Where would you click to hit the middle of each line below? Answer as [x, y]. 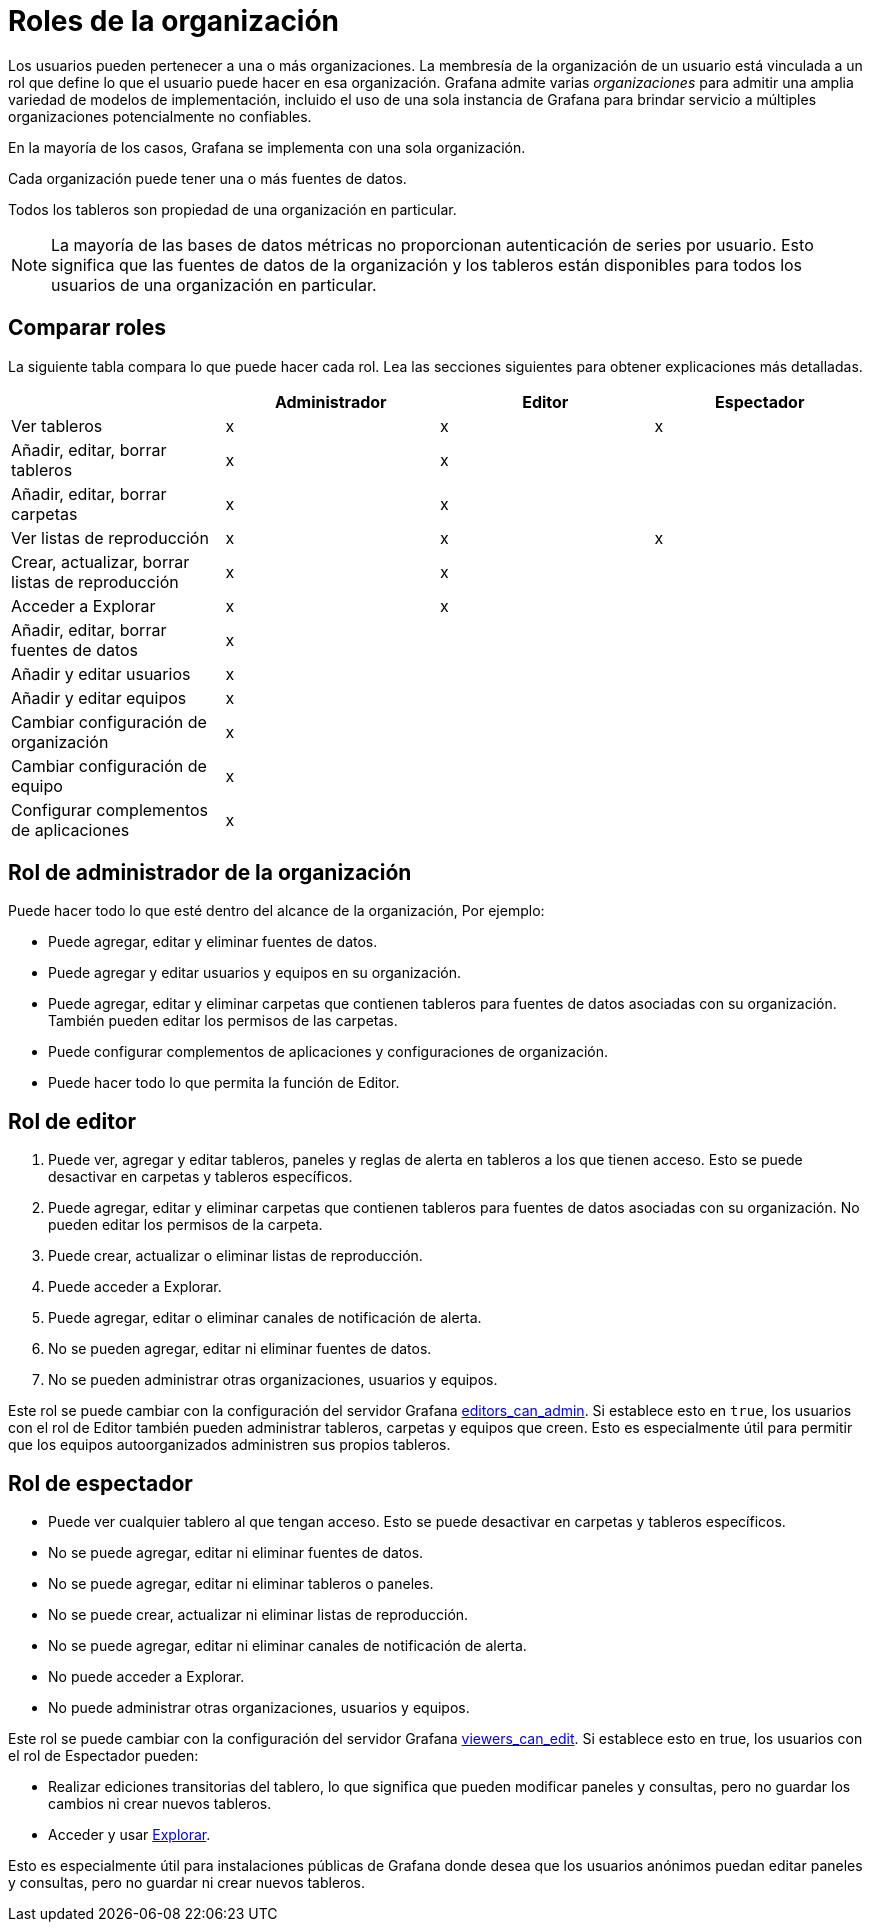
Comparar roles [87, 328]
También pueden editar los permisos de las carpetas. [223, 1021]
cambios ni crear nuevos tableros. [160, 1804]
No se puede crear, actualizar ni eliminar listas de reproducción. [258, 1615]
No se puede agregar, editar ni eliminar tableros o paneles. [241, 1584]
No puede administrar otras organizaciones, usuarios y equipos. [259, 1708]
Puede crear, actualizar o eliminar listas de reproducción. [235, 1256]
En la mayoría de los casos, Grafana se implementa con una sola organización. [267, 147]
